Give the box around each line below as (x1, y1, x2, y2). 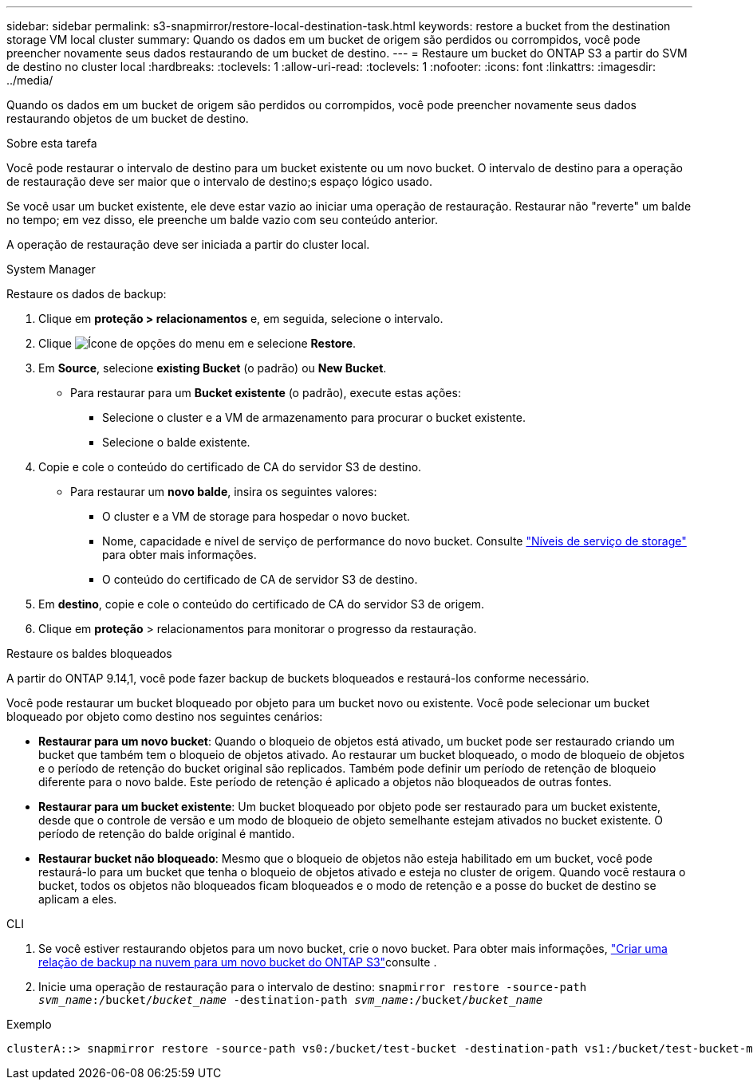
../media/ (6, 73, 53, 87)
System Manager (6, 262, 96, 276)
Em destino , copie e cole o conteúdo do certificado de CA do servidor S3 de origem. (38, 597, 485, 611)
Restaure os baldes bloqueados (6, 647, 172, 660)
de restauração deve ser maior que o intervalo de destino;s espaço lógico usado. (6, 175, 433, 188)
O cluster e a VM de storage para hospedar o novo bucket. (102, 510, 411, 523)
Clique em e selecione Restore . (38, 336, 357, 350)
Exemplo (6, 1017, 52, 1031)
